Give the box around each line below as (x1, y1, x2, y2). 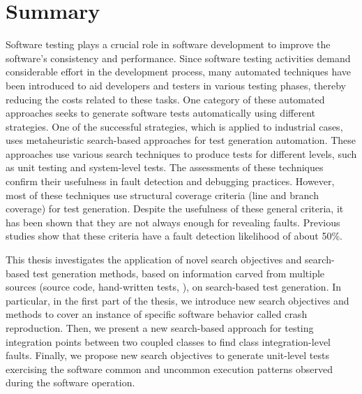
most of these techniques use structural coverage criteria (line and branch (6, 187, 319, 202)
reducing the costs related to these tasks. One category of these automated (6, 92, 325, 106)
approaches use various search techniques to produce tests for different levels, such (6, 146, 357, 161)
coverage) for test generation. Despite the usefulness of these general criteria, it (6, 201, 344, 216)
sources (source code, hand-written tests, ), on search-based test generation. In (6, 279, 342, 294)
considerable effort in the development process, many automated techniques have (6, 64, 352, 79)
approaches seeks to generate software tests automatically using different (6, 105, 315, 120)
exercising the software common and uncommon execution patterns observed (6, 361, 333, 376)
